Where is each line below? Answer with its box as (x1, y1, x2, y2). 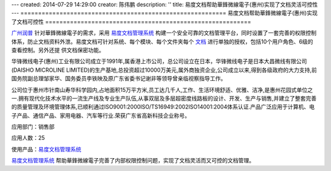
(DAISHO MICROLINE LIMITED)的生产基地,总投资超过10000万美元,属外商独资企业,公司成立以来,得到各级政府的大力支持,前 (11, 66, 318, 74)
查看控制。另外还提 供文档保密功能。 (11, 46, 104, 53)
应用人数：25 (11, 134, 45, 142)
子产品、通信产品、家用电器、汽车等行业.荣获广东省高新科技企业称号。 (11, 112, 191, 119)
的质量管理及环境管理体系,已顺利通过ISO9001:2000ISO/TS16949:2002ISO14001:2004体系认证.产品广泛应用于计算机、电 (11, 103, 315, 110)
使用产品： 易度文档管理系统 (11, 145, 82, 153)
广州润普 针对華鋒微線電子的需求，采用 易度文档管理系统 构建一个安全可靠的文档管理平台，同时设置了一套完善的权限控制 (11, 29, 317, 37)
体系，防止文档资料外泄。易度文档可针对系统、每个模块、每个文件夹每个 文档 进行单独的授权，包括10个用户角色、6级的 (11, 37, 314, 45)
